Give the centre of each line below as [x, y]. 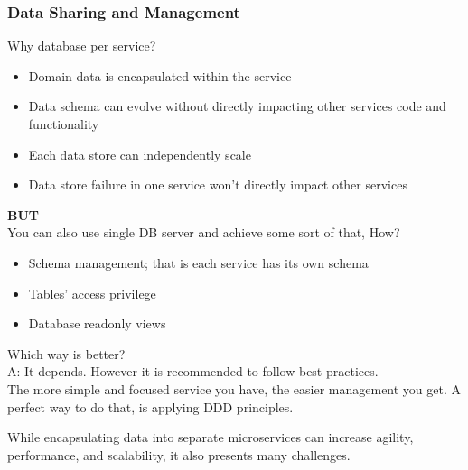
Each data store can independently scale [140, 154]
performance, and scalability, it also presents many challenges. [179, 454]
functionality [64, 124]
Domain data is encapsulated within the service [160, 75]
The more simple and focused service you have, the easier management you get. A [234, 388]
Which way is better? [66, 353]
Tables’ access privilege [92, 293]
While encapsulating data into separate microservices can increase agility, [211, 437]
